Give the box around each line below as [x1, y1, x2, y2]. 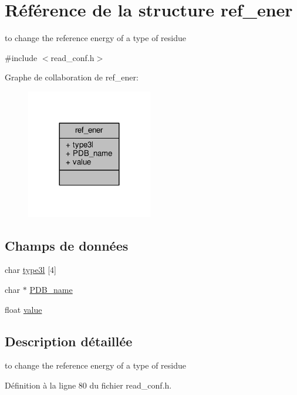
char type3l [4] [5, 264, 56, 276]
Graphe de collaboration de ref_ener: [5, 71, 139, 83]
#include [5, 51, 38, 63]
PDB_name [29, 283, 73, 296]
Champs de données [5, 236, 129, 254]
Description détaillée [5, 332, 133, 350]
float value [5, 303, 42, 315]
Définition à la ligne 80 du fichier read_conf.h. [5, 379, 172, 391]
